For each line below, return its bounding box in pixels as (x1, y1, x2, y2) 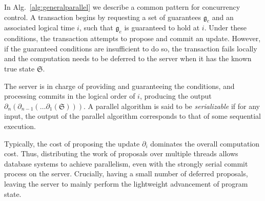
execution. (4, 120, 36, 131)
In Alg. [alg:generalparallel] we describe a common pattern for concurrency (4, 2, 240, 12)
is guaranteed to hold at (124, 22, 200, 33)
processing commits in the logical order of (4, 90, 135, 101)
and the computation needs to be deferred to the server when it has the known (4, 53, 252, 64)
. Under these (204, 22, 247, 33)
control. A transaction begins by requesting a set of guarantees (4, 11, 201, 22)
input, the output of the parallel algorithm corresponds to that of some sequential (4, 111, 261, 121)
